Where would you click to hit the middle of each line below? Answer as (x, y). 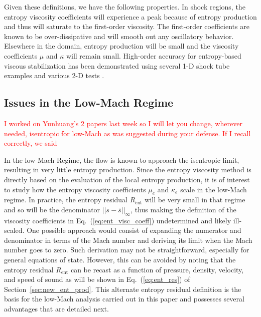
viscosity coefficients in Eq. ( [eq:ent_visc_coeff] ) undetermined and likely (118, 220)
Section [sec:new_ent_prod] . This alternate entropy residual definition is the (123, 289)
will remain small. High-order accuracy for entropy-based (154, 55)
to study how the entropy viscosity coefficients (75, 189)
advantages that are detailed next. (56, 309)
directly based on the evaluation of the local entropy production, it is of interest (127, 179)
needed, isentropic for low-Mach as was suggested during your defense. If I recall (127, 133)
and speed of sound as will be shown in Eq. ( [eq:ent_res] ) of (97, 279)
